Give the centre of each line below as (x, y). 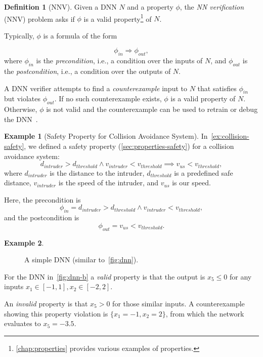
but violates (23, 98)
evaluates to (23, 323)
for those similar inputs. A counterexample (179, 303)
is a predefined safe (204, 172)
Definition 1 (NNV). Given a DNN (60, 7)
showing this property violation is (56, 313)
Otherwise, (21, 109)
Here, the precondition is (42, 199)
